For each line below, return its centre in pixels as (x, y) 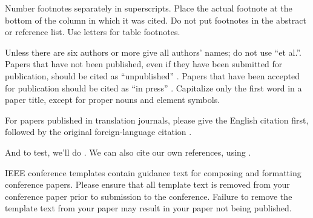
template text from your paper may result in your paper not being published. (148, 208)
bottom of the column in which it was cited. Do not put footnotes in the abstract (156, 20)
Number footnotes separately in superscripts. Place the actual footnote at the (149, 8)
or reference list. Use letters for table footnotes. (93, 32)
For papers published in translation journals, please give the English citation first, (157, 120)
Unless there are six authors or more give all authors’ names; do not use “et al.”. (153, 52)
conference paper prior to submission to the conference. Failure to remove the (149, 196)
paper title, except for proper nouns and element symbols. (113, 100)
